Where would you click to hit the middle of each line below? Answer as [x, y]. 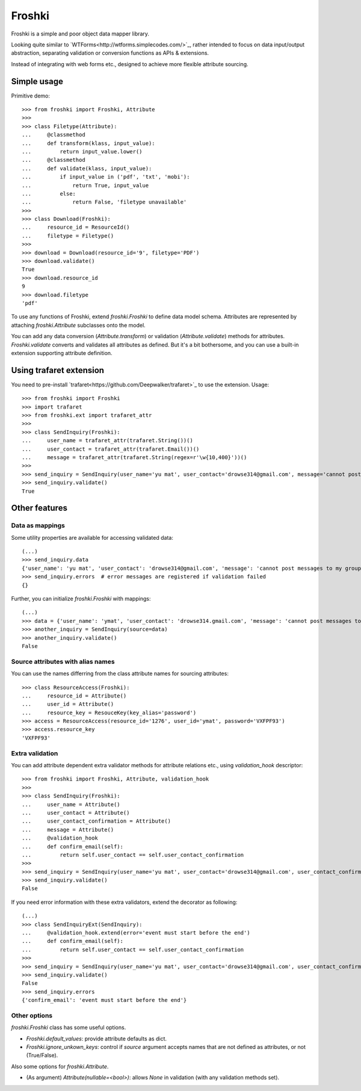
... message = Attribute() [68, 830]
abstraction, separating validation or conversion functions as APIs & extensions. [110, 53]
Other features [39, 508]
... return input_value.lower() [82, 151]
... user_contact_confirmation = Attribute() [97, 821]
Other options [32, 1015]
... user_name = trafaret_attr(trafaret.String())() [108, 440]
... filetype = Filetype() [68, 236]
